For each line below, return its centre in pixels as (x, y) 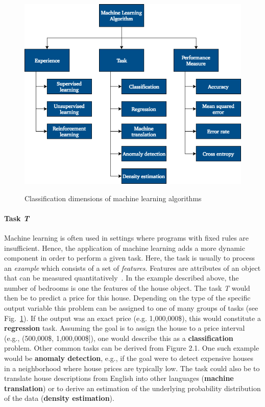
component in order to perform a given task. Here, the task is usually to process (130, 258)
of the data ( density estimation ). (59, 398)
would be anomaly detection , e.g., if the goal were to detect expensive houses (129, 358)
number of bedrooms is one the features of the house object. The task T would (127, 287)
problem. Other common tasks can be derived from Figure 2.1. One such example (132, 348)
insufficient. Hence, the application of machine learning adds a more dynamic (125, 248)
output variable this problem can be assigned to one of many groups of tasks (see (131, 308)
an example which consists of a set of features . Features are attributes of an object (132, 267)
